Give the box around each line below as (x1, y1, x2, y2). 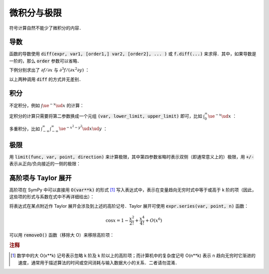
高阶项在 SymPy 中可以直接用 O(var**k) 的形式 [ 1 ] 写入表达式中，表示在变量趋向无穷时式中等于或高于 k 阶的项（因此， (9, 187, 257, 193)
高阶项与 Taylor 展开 (9, 173, 72, 182)
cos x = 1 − (105, 217, 129, 223)
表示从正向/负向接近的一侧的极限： (9, 161, 81, 167)
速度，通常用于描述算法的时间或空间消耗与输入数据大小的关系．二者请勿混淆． (18, 260, 180, 266)
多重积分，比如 (9, 126, 40, 132)
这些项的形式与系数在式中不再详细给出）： (9, 194, 95, 200)
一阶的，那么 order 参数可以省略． (9, 58, 82, 64)
